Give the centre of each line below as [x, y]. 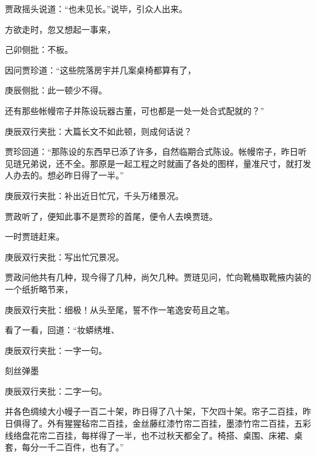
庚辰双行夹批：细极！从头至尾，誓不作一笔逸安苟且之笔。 [120, 309]
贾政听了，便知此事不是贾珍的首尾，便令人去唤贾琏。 [111, 216]
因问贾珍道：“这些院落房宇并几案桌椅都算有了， [101, 69]
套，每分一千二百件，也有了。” [64, 447]
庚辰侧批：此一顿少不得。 [56, 90]
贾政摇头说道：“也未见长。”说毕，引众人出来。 [96, 8]
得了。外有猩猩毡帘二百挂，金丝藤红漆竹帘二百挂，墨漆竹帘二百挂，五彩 [166, 423]
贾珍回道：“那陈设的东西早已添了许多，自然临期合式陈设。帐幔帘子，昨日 [152, 151]
